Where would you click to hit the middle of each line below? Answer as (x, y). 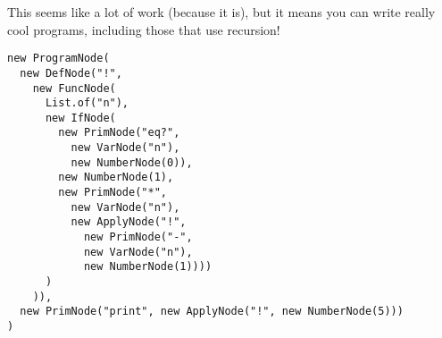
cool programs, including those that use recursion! (144, 29)
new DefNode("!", (71, 73)
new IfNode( (80, 118)
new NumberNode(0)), (132, 162)
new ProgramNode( (58, 59)
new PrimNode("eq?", (119, 133)
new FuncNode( (74, 88)
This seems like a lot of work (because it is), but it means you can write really (221, 12)
